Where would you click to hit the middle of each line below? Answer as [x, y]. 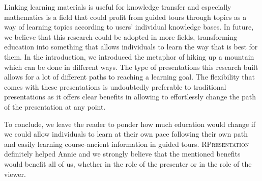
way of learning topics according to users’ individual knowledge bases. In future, [129, 27]
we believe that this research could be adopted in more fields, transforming [121, 36]
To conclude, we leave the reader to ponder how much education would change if [130, 124]
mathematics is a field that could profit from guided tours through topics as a [125, 17]
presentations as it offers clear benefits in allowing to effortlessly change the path [130, 97]
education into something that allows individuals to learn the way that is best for [131, 47]
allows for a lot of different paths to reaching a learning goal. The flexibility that [130, 77]
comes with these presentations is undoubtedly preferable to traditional [115, 86]
